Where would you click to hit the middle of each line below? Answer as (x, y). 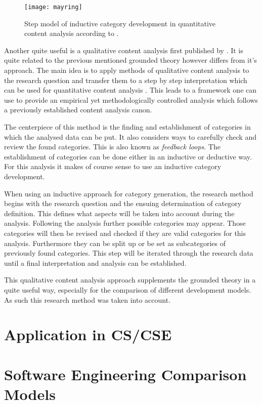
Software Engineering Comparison (125, 374)
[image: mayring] (53, 7)
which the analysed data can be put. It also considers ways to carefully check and (130, 136)
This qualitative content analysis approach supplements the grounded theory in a (130, 280)
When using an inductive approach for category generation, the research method (129, 193)
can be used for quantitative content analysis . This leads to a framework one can (130, 90)
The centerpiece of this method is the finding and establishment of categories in (127, 127)
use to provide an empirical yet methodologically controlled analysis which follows (131, 99)
